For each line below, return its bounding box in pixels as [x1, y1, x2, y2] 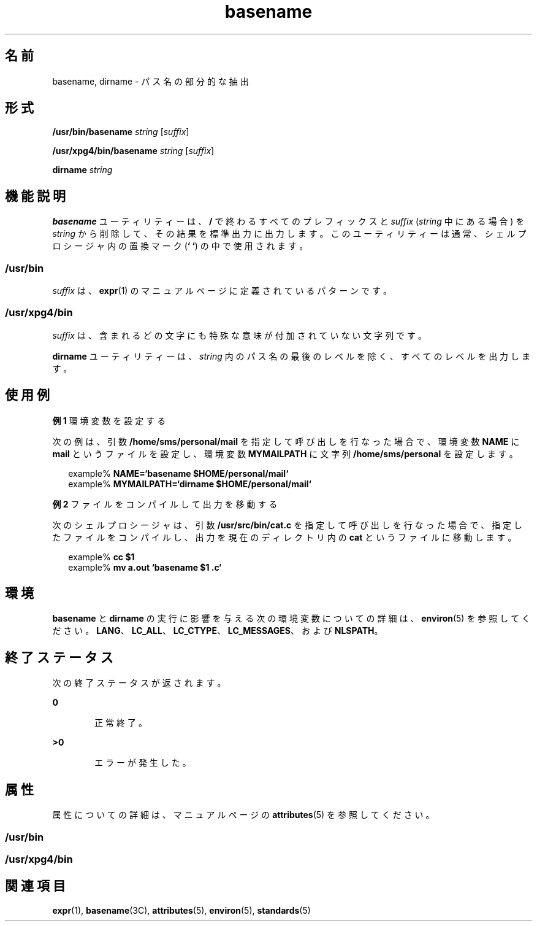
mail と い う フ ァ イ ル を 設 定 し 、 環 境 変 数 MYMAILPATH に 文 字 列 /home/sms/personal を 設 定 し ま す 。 [52, 448, 518, 459]
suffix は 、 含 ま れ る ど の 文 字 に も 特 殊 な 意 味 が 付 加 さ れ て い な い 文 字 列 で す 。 [52, 330, 427, 341]
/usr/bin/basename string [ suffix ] [52, 126, 189, 137]
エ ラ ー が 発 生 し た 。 [94, 757, 191, 768]
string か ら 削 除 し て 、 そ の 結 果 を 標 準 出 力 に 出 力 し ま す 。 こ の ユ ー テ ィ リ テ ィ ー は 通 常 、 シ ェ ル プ [52, 228, 527, 239]
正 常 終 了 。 [94, 717, 147, 728]
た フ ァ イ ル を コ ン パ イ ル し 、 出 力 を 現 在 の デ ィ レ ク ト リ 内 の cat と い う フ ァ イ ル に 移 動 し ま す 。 [52, 531, 517, 542]
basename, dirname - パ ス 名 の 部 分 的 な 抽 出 [52, 75, 249, 87]
